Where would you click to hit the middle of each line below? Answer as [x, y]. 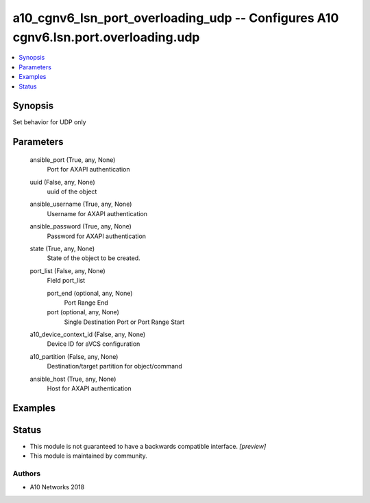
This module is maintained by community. [88, 456]
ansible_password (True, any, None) [81, 226]
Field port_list [66, 281]
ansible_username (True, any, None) [81, 204]
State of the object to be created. [94, 258]
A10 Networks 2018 [57, 487]
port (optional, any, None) [83, 312]
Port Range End [86, 303]
